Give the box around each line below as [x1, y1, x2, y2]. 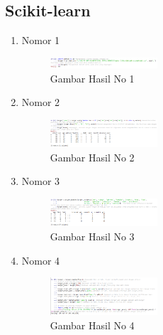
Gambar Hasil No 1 [50, 70, 135, 85]
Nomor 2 [21, 95, 60, 110]
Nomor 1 [21, 33, 60, 48]
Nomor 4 [21, 252, 60, 267]
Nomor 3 [21, 174, 60, 188]
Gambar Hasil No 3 [50, 229, 135, 244]
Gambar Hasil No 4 [50, 317, 135, 332]
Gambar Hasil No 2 [50, 149, 135, 164]
